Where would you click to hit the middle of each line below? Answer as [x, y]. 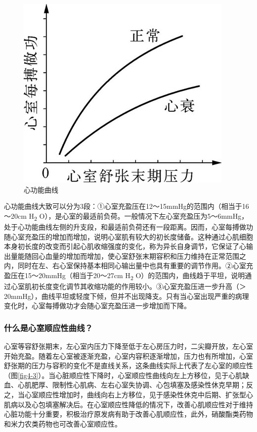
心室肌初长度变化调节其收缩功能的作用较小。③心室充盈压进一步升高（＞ [128, 286]
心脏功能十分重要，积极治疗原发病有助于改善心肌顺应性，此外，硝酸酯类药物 [128, 414]
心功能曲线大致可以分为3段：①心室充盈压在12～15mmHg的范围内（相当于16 [127, 206]
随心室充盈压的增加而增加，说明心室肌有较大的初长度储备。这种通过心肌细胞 [128, 236]
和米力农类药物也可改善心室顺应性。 [63, 423]
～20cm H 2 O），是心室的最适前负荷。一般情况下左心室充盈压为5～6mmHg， [126, 216]
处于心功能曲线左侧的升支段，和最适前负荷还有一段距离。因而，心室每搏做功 [128, 226]
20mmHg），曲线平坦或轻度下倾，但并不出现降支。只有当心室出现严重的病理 [127, 296]
